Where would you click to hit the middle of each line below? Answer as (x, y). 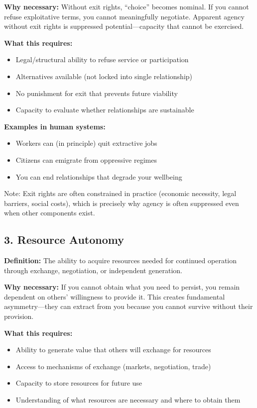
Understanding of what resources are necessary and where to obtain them (128, 400)
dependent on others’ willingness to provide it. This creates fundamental (115, 296)
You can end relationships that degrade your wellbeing (99, 176)
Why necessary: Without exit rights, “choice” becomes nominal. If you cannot (127, 6)
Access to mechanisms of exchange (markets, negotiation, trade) (113, 366)
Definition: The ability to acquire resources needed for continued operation (121, 260)
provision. (19, 316)
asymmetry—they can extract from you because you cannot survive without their (128, 306)
